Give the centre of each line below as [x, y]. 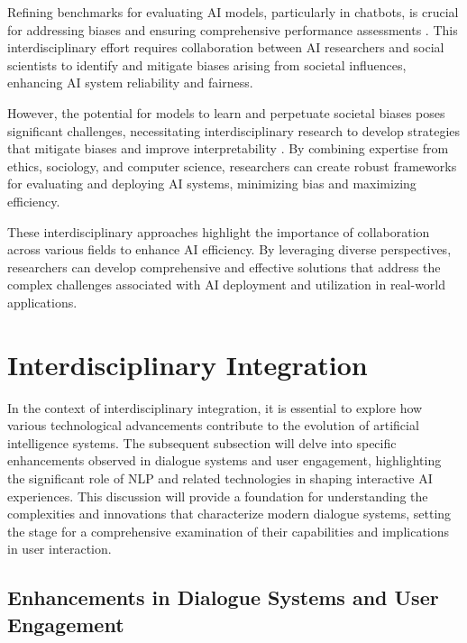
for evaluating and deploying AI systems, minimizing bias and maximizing [212, 184]
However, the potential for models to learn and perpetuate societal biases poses [226, 112]
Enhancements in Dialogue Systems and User [223, 597]
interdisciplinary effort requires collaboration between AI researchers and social [226, 47]
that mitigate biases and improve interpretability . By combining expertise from [228, 148]
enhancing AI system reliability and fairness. [130, 83]
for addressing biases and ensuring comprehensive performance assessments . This [233, 29]
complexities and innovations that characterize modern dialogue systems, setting [229, 514]
